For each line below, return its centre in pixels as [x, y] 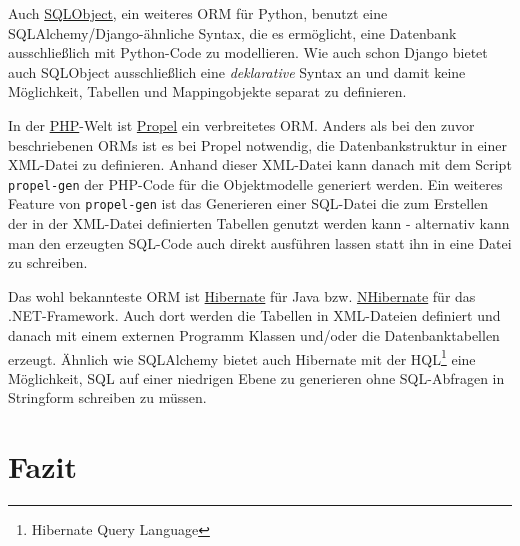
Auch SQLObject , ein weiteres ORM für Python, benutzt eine [198, 13]
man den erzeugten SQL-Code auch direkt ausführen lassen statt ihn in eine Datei [260, 242]
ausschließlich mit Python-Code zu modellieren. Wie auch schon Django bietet [248, 52]
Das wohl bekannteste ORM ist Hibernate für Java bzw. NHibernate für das [242, 295]
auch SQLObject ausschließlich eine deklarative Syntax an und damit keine [237, 71]
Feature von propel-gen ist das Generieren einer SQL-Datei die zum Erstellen [248, 203]
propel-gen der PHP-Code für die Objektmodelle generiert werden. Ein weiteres [255, 183]
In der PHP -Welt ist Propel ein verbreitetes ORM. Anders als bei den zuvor [241, 124]
